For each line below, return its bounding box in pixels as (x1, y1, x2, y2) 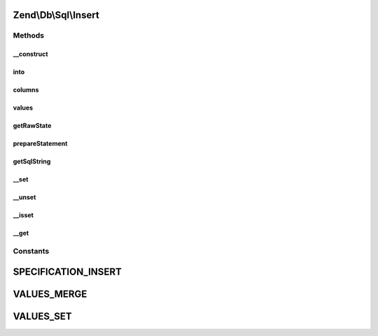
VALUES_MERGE (13, 288, 87, 300)
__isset (13, 211, 34, 219)
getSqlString (13, 157, 51, 166)
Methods (13, 31, 45, 41)
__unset (13, 193, 36, 202)
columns (13, 86, 39, 94)
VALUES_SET (13, 310, 72, 322)
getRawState (13, 122, 52, 130)
